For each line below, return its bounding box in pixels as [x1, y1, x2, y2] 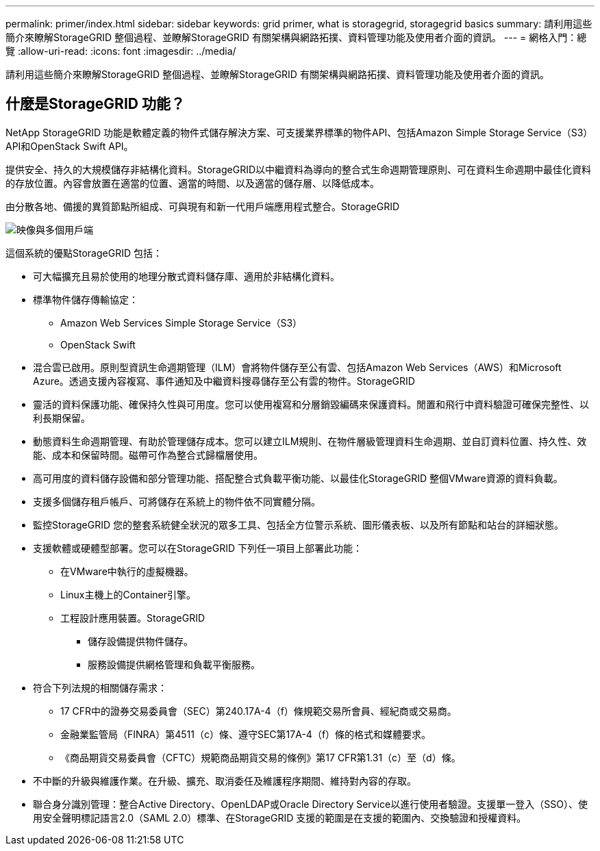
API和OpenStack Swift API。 [5, 140, 134, 152]
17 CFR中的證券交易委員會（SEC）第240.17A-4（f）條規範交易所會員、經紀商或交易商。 [60, 704, 457, 717]
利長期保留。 [33, 411, 90, 424]
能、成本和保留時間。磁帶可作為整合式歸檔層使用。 [33, 448, 263, 461]
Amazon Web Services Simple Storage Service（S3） [60, 316, 303, 329]
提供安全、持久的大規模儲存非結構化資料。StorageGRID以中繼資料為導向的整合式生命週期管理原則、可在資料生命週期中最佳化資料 [5, 163, 592, 175]
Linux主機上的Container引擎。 [60, 588, 196, 600]
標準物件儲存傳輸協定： [33, 293, 138, 305]
